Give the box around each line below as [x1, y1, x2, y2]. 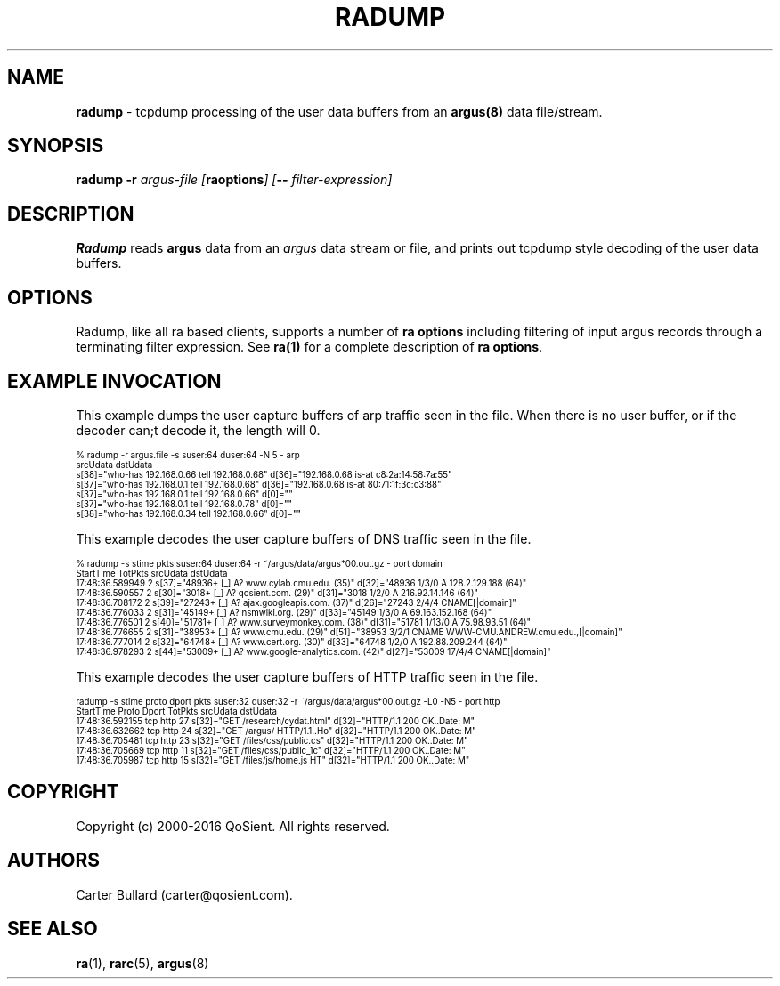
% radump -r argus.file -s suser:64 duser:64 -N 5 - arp [76, 449, 300, 460]
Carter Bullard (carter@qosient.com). [76, 886, 293, 902]
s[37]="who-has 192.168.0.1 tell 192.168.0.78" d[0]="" [76, 498, 293, 509]
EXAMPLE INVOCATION [7, 369, 222, 392]
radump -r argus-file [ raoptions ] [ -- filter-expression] [76, 172, 393, 188]
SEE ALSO [7, 917, 98, 941]
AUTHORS [7, 849, 101, 872]
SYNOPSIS [7, 134, 104, 158]
